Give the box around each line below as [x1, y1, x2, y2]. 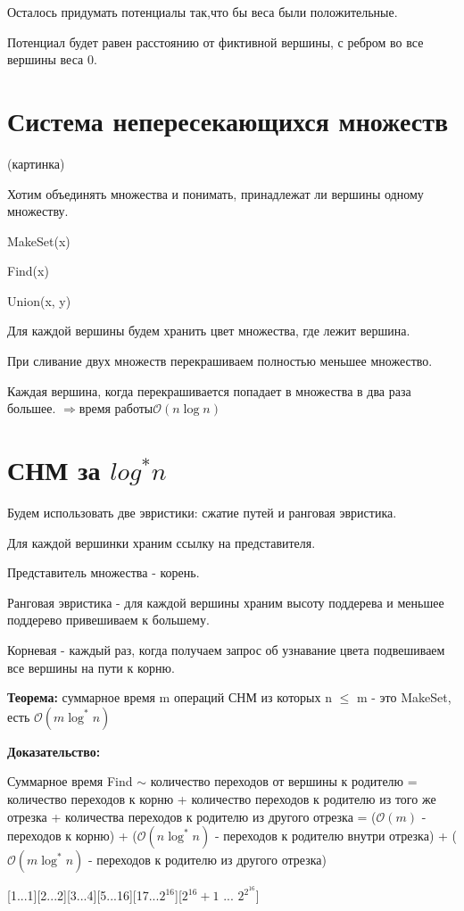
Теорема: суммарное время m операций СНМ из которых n [7, 688, 332, 707]
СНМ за [7, 451, 101, 488]
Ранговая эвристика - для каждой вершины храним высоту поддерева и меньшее [7, 592, 444, 611]
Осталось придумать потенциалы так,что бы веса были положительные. [7, 3, 398, 21]
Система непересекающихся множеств [7, 102, 449, 138]
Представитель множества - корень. [7, 563, 200, 582]
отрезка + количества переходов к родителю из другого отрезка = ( [7, 807, 377, 825]
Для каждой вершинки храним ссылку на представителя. [7, 533, 316, 551]
